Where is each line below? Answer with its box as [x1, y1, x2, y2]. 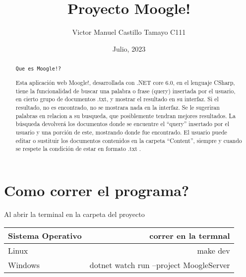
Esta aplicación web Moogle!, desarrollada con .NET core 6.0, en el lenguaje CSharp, [15, 78, 235, 87]
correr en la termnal [149, 229, 230, 241]
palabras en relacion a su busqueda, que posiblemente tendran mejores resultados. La [15, 111, 236, 120]
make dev [197, 244, 230, 256]
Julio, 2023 [112, 43, 146, 54]
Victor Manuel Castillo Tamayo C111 [72, 27, 186, 37]
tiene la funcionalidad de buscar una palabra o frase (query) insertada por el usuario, [15, 86, 236, 95]
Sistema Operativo [8, 229, 82, 241]
